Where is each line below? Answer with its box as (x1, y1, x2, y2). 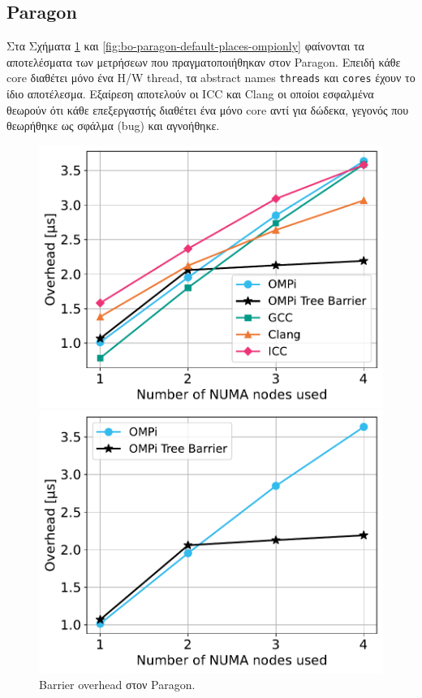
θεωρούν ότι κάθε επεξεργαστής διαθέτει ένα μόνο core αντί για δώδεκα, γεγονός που (6, 101, 409, 118)
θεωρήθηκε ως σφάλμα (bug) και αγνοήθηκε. (6, 117, 220, 134)
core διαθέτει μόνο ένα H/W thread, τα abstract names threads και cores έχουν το (6, 69, 416, 86)
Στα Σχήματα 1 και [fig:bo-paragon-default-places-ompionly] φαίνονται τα (6, 37, 364, 54)
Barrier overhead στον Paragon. (39, 676, 196, 693)
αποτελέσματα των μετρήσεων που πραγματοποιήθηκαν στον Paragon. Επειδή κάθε (6, 53, 401, 70)
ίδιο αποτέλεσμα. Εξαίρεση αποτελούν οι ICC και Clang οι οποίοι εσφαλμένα (6, 85, 374, 102)
